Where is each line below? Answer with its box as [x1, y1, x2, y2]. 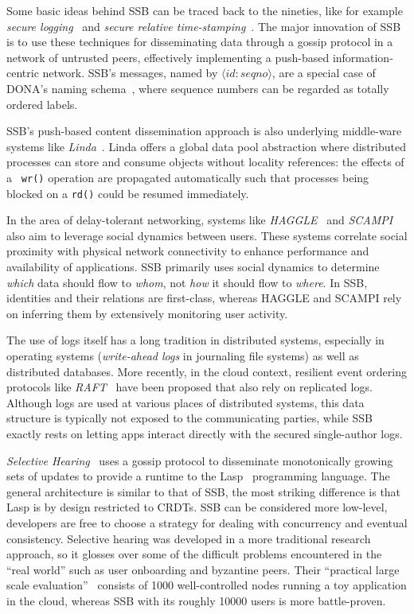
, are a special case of [271, 64, 376, 81]
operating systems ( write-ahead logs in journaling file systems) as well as [6, 348, 359, 363]
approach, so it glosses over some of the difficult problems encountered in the [6, 546, 382, 562]
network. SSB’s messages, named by [42, 64, 218, 81]
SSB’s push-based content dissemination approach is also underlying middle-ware [6, 122, 402, 139]
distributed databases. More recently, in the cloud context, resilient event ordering [6, 363, 408, 379]
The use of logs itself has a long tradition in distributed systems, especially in [6, 332, 385, 348]
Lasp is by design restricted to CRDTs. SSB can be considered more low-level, [6, 499, 388, 515]
